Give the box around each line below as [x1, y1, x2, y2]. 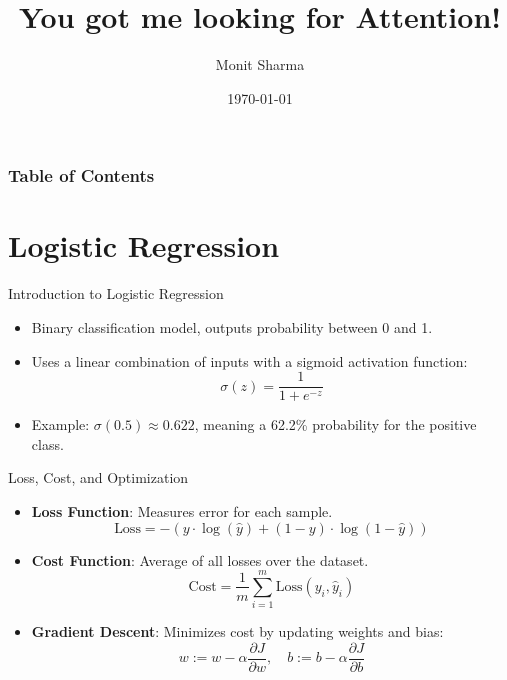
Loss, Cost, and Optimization [8, 467, 189, 488]
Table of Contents [8, 163, 155, 188]
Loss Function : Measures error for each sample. [31, 500, 333, 521]
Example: [31, 414, 90, 435]
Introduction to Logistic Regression [8, 283, 224, 304]
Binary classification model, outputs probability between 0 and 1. [31, 316, 433, 337]
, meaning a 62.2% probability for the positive [194, 414, 477, 435]
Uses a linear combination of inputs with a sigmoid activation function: [31, 350, 468, 371]
